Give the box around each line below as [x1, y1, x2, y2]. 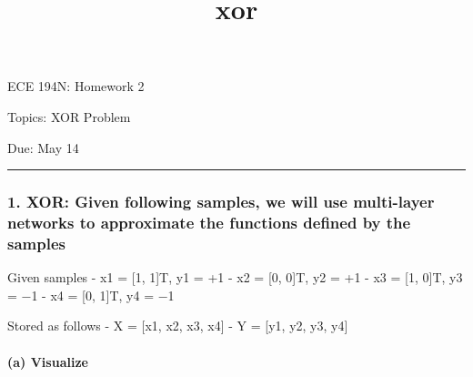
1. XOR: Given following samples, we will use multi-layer [7, 190, 435, 213]
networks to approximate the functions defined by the [7, 211, 411, 233]
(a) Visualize [7, 352, 88, 371]
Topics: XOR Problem [7, 107, 131, 126]
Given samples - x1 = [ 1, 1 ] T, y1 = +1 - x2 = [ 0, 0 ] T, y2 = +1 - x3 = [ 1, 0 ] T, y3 [7, 268, 463, 287]
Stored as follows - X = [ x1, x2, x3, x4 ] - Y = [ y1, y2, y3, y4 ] [7, 316, 348, 335]
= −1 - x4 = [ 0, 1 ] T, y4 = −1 [7, 285, 175, 304]
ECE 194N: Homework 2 [7, 76, 145, 96]
